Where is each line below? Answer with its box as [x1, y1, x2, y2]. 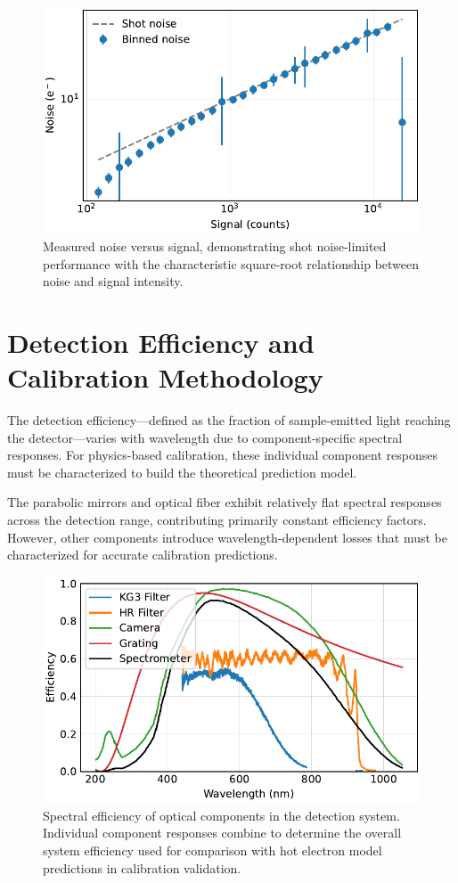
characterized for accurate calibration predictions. [7, 545, 278, 564]
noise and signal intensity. [43, 272, 184, 290]
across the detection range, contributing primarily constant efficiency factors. [7, 511, 427, 529]
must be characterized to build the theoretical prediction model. [7, 462, 357, 481]
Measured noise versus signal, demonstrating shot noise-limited [43, 236, 387, 255]
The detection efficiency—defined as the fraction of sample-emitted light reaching [7, 411, 451, 429]
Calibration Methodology [7, 359, 323, 396]
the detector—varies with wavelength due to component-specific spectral [7, 428, 403, 446]
